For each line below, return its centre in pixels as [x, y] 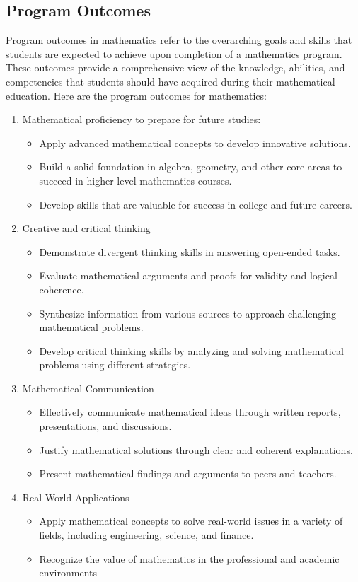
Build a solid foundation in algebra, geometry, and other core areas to [191, 167]
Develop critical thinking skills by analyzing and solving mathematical [191, 350]
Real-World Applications [76, 497]
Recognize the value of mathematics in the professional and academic [189, 558]
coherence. [62, 289]
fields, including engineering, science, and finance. [146, 535]
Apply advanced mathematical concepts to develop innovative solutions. [195, 142]
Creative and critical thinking [86, 228]
